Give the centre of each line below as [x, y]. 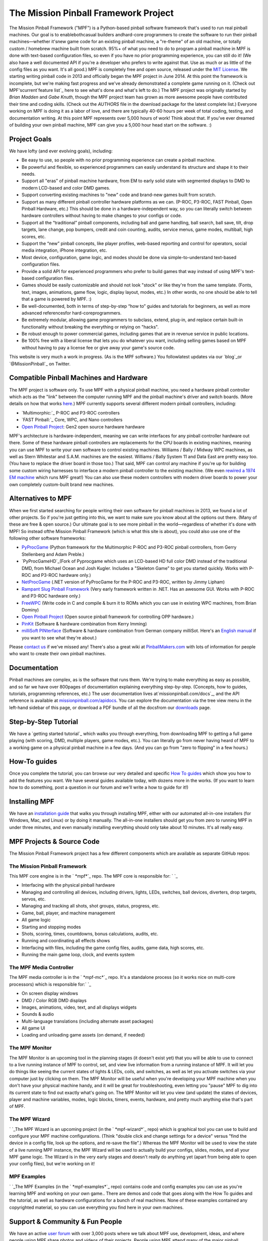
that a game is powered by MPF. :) [57, 299]
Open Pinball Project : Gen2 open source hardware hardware [83, 426]
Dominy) [30, 610]
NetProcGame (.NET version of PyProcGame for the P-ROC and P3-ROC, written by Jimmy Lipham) [123, 582]
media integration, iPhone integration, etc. [65, 250]
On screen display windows [50, 993]
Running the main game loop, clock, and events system [78, 955]
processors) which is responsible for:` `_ [50, 984]
